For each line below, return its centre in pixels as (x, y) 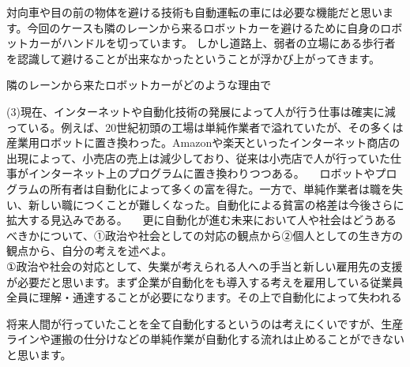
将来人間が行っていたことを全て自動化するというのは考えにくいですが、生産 (205, 323)
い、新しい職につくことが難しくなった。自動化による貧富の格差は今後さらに (205, 204)
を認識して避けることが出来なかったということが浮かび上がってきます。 (194, 58)
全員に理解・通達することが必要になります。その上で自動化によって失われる (204, 297)
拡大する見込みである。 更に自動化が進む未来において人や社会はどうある (202, 220)
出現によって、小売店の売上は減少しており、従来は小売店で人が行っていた (199, 157)
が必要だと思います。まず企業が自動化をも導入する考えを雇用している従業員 (205, 281)
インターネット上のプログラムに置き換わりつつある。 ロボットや (201, 173)
